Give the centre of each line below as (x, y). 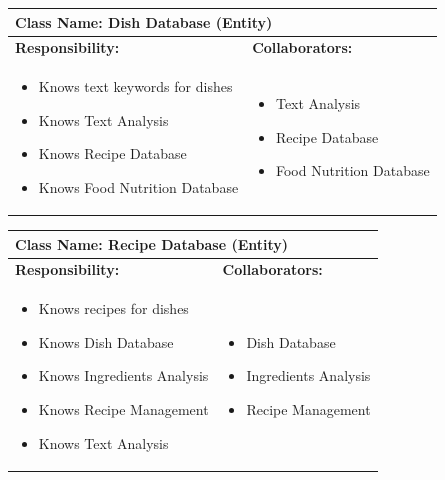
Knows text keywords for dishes (135, 86)
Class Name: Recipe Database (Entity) (152, 243)
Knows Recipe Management (123, 409)
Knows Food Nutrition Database (138, 186)
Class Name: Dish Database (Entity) (144, 21)
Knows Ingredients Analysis (123, 375)
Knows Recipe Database (112, 153)
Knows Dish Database (106, 341)
